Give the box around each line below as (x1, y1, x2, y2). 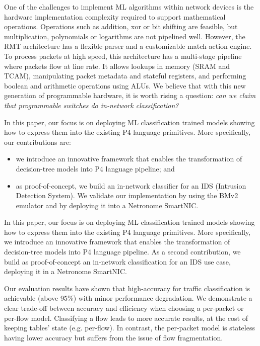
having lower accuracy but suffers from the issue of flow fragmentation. (4, 332, 223, 342)
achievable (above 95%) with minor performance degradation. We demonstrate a (4, 293, 252, 303)
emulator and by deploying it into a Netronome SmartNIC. (16, 200, 199, 210)
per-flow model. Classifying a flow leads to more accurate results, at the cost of (4, 312, 248, 323)
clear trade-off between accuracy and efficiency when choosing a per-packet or (4, 303, 244, 313)
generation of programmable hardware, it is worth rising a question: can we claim (4, 90, 256, 101)
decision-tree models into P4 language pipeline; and (16, 163, 175, 174)
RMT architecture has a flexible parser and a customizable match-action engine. (4, 41, 252, 51)
